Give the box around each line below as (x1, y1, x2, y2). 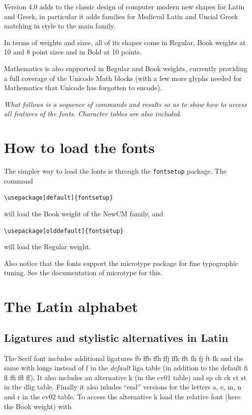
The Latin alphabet (4, 296, 138, 316)
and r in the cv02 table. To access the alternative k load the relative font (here (4, 391, 241, 401)
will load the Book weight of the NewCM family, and (4, 208, 164, 218)
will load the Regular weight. (4, 241, 91, 252)
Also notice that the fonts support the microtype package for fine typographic (4, 258, 238, 268)
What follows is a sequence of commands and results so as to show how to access (4, 99, 247, 109)
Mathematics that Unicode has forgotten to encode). (4, 82, 162, 93)
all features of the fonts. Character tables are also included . (4, 108, 182, 119)
